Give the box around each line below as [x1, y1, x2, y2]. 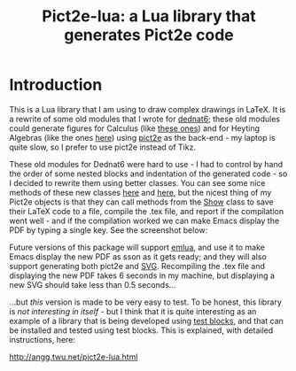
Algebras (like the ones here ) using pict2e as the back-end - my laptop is [9, 132, 277, 143]
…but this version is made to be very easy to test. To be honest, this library [9, 297, 282, 307]
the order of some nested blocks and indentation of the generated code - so [9, 168, 288, 179]
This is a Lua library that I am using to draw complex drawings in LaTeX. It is [9, 104, 286, 114]
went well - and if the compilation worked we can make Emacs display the [9, 215, 280, 226]
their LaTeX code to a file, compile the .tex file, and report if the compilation [9, 205, 284, 216]
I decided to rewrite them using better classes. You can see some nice [9, 177, 266, 188]
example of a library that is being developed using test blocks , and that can [9, 315, 284, 326]
